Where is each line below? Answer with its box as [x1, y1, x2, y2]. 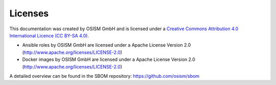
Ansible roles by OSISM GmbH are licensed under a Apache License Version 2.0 [22, 42, 191, 48]
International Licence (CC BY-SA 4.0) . [9, 32, 89, 38]
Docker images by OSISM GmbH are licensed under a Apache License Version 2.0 [22, 56, 195, 62]
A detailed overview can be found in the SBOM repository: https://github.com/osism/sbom [9, 73, 199, 79]
